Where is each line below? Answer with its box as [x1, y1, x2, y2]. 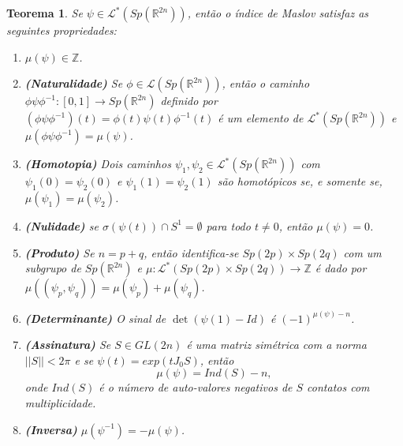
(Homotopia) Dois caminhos [24, 156, 171, 172]
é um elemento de [218, 110, 304, 126]
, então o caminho [222, 75, 310, 92]
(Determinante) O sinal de [24, 309, 166, 326]
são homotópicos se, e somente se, [217, 173, 382, 189]
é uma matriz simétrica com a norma [186, 336, 367, 353]
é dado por [315, 260, 367, 276]
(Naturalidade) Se [24, 75, 123, 92]
